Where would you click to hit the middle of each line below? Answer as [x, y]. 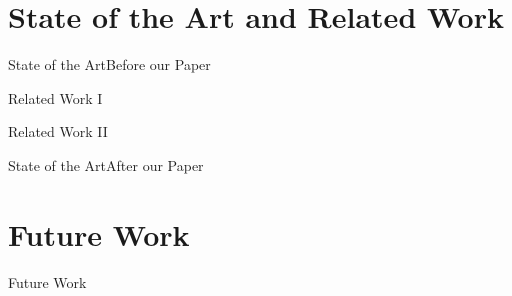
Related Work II [58, 131]
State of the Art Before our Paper [109, 64]
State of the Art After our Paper [106, 164]
